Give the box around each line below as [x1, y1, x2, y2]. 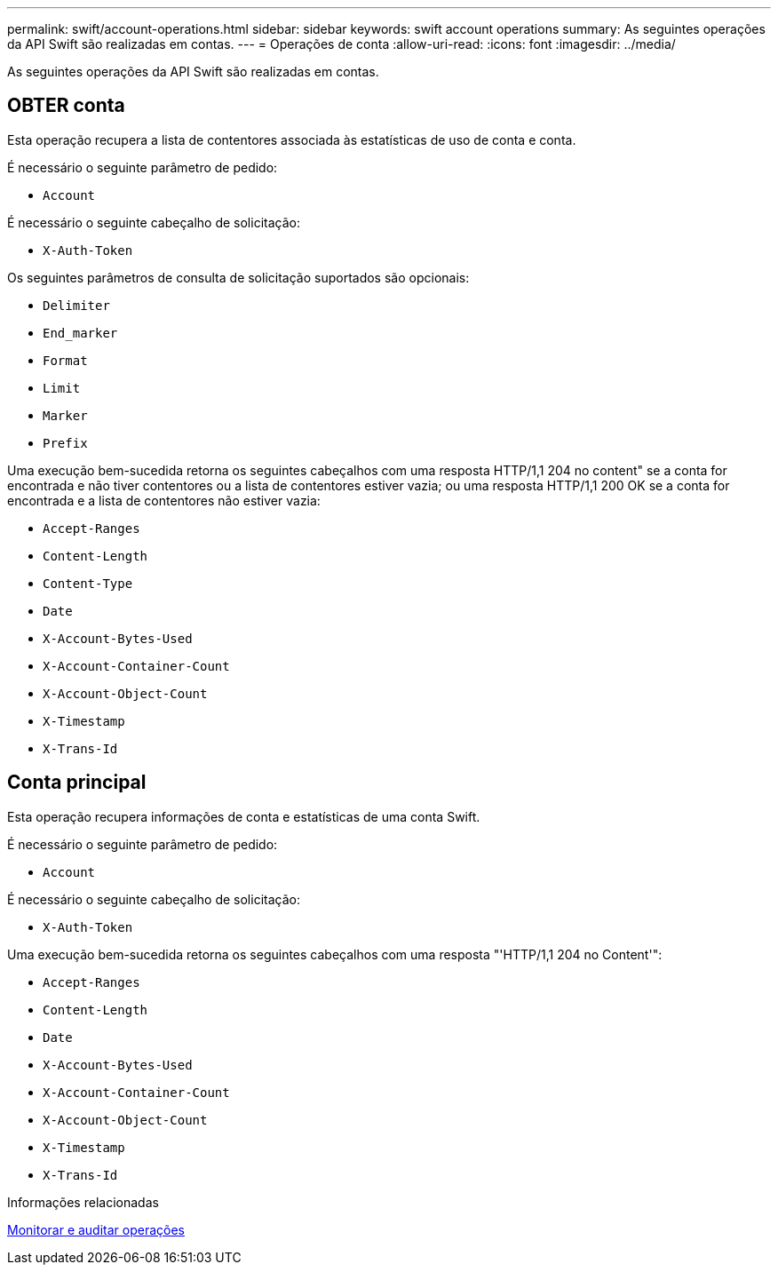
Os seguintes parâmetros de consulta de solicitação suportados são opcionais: [7, 269, 470, 285]
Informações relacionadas [7, 1194, 159, 1210]
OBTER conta [7, 94, 125, 117]
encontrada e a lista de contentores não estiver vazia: [7, 492, 321, 508]
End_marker [43, 325, 118, 340]
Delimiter [43, 298, 110, 313]
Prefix [43, 435, 88, 450]
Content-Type [43, 576, 133, 591]
